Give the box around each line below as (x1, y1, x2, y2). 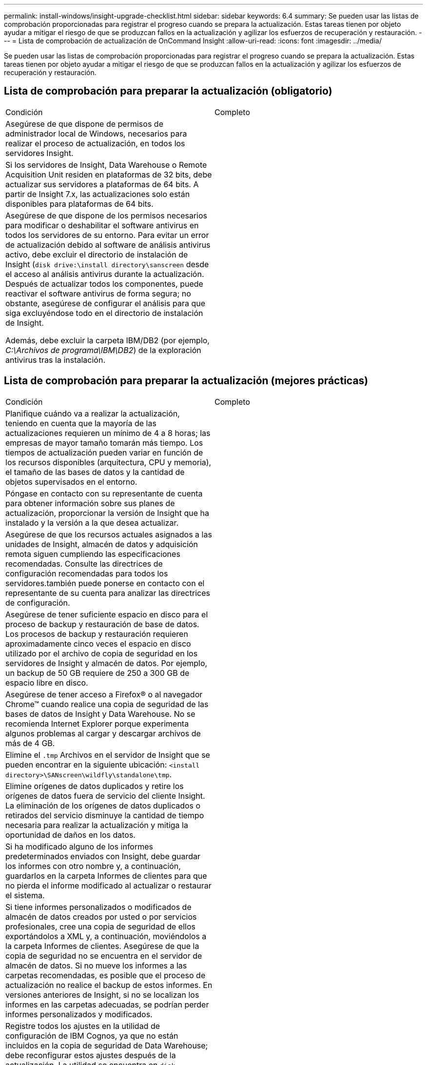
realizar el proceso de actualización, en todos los (5, 138, 185, 148)
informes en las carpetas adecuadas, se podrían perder (5, 999, 209, 1009)
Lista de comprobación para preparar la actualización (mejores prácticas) (4, 375, 369, 387)
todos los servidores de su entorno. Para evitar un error (5, 230, 209, 240)
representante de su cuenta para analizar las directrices (5, 588, 210, 598)
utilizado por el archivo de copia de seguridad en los (5, 648, 198, 658)
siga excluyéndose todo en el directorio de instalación (5, 308, 203, 318)
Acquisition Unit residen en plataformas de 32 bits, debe (5, 169, 212, 179)
